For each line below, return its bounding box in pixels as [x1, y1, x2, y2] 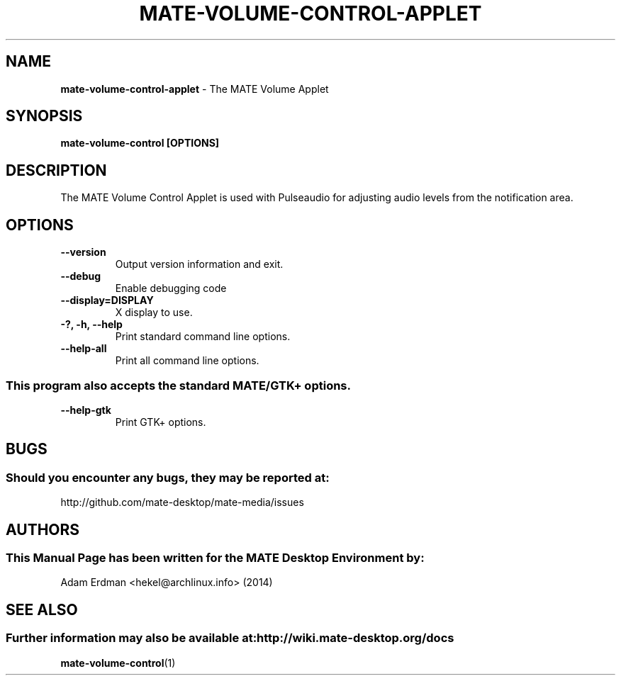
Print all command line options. [115, 354, 259, 367]
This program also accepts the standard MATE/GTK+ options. [6, 378, 351, 393]
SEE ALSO [6, 600, 78, 619]
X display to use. [115, 306, 193, 319]
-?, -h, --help [60, 318, 123, 331]
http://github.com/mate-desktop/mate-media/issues [60, 496, 304, 509]
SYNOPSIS [6, 107, 83, 125]
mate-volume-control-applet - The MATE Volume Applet [60, 82, 329, 95]
